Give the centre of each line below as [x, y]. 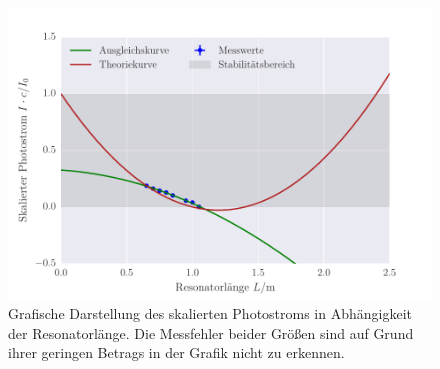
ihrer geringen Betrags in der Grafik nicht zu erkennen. [176, 352]
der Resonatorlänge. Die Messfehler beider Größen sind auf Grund [211, 332]
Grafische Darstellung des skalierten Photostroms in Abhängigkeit [210, 313]
